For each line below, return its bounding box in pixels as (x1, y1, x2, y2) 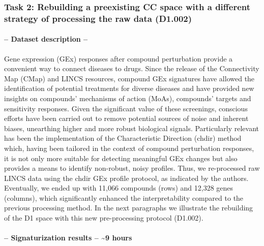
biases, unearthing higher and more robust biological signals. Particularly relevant (4, 122, 259, 133)
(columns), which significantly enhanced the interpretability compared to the (4, 192, 244, 203)
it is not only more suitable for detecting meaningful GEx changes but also (4, 152, 238, 163)
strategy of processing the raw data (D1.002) (4, 12, 192, 24)
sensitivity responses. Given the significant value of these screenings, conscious (4, 103, 248, 113)
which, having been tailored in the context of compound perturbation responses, (4, 142, 254, 153)
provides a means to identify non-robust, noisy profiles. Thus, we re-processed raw (4, 163, 260, 173)
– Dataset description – (4, 34, 88, 44)
